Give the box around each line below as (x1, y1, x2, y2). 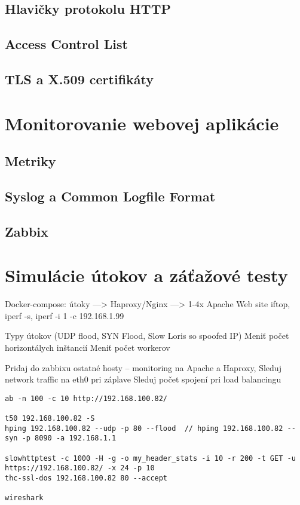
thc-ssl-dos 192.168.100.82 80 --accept (5, 474, 168, 482)
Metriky (5, 152, 56, 170)
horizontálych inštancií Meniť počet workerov (5, 341, 170, 353)
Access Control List (5, 35, 128, 53)
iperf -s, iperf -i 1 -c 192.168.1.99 (5, 309, 124, 322)
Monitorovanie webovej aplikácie (5, 111, 279, 135)
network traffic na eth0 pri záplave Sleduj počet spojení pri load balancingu (5, 373, 281, 385)
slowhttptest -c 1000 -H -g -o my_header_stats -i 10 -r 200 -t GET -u (5, 454, 296, 463)
